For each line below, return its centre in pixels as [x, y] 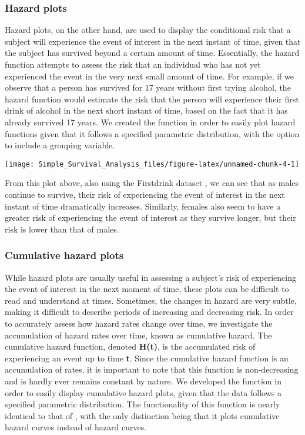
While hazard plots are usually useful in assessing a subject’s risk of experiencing [150, 277]
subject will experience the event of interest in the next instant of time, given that [153, 41]
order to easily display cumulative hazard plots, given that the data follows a [143, 392]
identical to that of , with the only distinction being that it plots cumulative [142, 415]
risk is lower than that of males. [62, 229]
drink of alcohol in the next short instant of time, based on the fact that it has [146, 110]
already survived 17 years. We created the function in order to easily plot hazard [150, 122]
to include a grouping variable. [60, 145]
